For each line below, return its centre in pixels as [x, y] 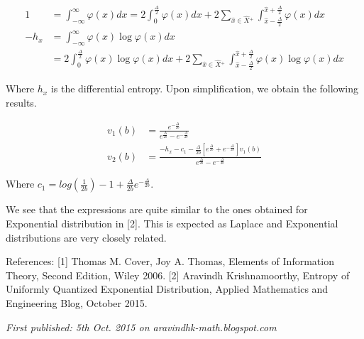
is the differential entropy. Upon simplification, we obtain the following [204, 88]
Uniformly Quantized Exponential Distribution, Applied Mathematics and [167, 289]
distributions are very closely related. [86, 237]
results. [21, 103]
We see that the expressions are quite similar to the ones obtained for [157, 209]
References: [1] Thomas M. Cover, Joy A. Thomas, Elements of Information [170, 261]
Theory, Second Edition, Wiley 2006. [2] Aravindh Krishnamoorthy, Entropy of [178, 275]
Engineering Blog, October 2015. [77, 303]
